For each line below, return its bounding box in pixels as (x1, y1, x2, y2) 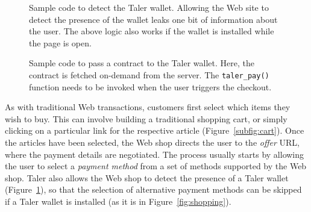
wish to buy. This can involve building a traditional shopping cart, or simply (5, 112, 287, 125)
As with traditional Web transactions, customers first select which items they (5, 101, 291, 113)
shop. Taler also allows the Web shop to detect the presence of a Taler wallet (5, 171, 289, 184)
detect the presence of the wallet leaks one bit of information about (29, 13, 278, 25)
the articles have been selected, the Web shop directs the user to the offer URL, (5, 136, 300, 148)
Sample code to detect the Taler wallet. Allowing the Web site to (29, 1, 269, 13)
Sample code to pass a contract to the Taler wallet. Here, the (29, 57, 254, 69)
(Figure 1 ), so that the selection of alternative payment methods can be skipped (5, 183, 302, 196)
